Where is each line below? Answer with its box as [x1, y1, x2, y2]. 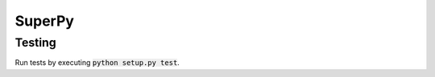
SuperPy [14, 12, 74, 30]
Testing [14, 35, 56, 50]
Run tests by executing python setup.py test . [14, 58, 180, 67]
